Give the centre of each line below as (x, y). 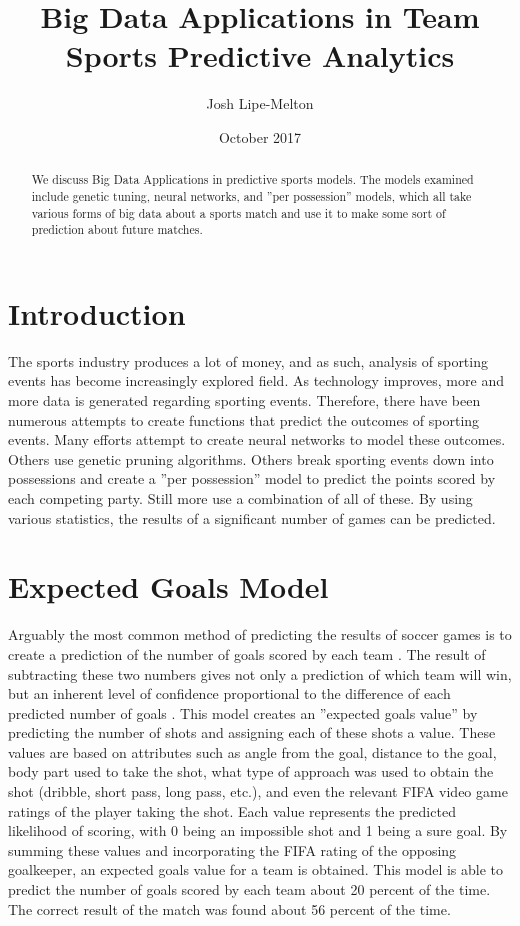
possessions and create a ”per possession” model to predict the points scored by (252, 478)
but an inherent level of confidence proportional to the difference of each (229, 693)
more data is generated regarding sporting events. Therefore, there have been (244, 400)
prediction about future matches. (117, 229)
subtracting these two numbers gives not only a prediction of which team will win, (260, 673)
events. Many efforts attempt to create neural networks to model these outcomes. (257, 439)
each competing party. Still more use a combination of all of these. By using (240, 498)
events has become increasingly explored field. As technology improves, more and (256, 380)
